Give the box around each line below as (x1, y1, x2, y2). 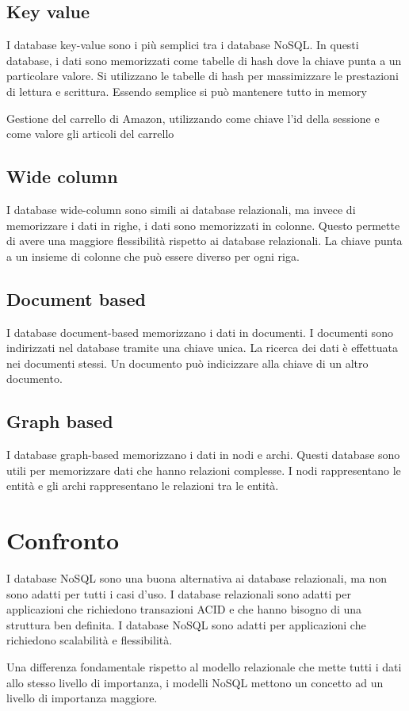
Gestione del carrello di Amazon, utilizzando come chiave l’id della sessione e (6, 109, 380, 126)
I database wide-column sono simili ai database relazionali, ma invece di (6, 201, 356, 217)
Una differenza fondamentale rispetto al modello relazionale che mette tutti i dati (6, 659, 402, 675)
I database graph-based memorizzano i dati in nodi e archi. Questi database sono (6, 446, 400, 463)
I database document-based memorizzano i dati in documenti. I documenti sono (6, 323, 393, 340)
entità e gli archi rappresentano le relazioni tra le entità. (6, 477, 279, 494)
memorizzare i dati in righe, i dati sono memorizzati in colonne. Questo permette (6, 216, 400, 233)
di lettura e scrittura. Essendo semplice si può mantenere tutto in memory (6, 82, 367, 99)
